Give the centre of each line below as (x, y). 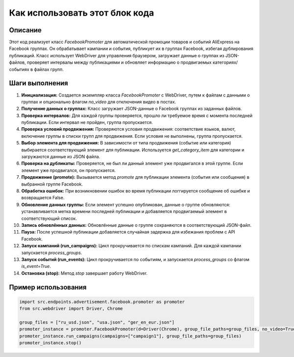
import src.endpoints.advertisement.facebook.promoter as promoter (102, 302)
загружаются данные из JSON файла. (61, 157)
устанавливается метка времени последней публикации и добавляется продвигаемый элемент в (124, 212)
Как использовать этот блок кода (82, 13)
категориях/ (225, 62)
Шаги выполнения (38, 83)
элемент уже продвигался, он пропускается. (69, 170)
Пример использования (48, 287)
